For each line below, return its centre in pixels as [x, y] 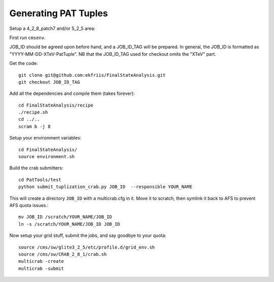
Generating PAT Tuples [59, 13]
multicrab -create [41, 261]
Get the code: [24, 63]
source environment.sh [47, 157]
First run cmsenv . [27, 38]
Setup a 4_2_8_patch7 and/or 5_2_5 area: [53, 28]
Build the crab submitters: [36, 168]
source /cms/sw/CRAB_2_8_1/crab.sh [63, 254]
